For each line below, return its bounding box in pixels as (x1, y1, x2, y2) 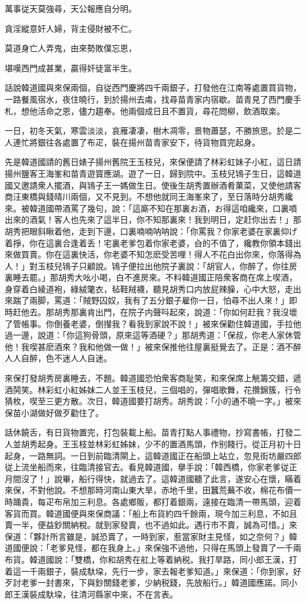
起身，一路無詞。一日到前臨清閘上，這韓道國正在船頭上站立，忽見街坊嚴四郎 (5, 449, 301, 461)
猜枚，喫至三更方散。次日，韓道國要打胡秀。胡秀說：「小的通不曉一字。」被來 (5, 395, 301, 407)
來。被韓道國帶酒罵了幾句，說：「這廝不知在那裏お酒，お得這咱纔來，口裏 (5, 202, 289, 214)
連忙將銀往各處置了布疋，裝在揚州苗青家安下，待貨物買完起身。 (12, 136, 260, 148)
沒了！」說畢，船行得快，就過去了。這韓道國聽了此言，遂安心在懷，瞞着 (21, 472, 301, 484)
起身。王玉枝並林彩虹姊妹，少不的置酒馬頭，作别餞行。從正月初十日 (37, 438, 301, 450)
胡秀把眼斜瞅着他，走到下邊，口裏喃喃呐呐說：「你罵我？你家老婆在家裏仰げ (5, 225, 297, 237)
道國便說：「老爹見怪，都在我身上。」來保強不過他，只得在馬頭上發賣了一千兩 (5, 542, 301, 554)
